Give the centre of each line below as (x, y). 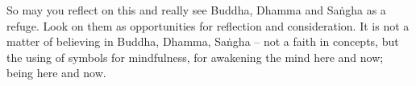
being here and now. (56, 73)
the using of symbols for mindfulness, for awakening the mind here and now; (195, 57)
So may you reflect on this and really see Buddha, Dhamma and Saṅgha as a (196, 10)
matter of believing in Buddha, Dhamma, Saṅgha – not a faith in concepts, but (203, 41)
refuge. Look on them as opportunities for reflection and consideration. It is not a (208, 25)
